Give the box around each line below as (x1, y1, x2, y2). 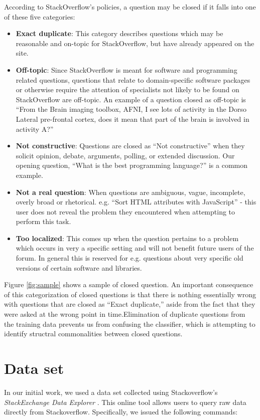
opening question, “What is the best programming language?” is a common (16, 160, 248, 170)
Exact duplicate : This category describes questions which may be (16, 28, 223, 39)
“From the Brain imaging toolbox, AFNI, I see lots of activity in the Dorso (16, 104, 247, 114)
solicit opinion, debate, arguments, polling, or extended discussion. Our (16, 150, 235, 160)
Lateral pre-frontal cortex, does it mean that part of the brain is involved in (16, 113, 249, 124)
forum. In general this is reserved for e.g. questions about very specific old (16, 253, 243, 263)
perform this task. (16, 216, 71, 227)
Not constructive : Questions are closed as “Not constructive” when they (16, 140, 245, 151)
